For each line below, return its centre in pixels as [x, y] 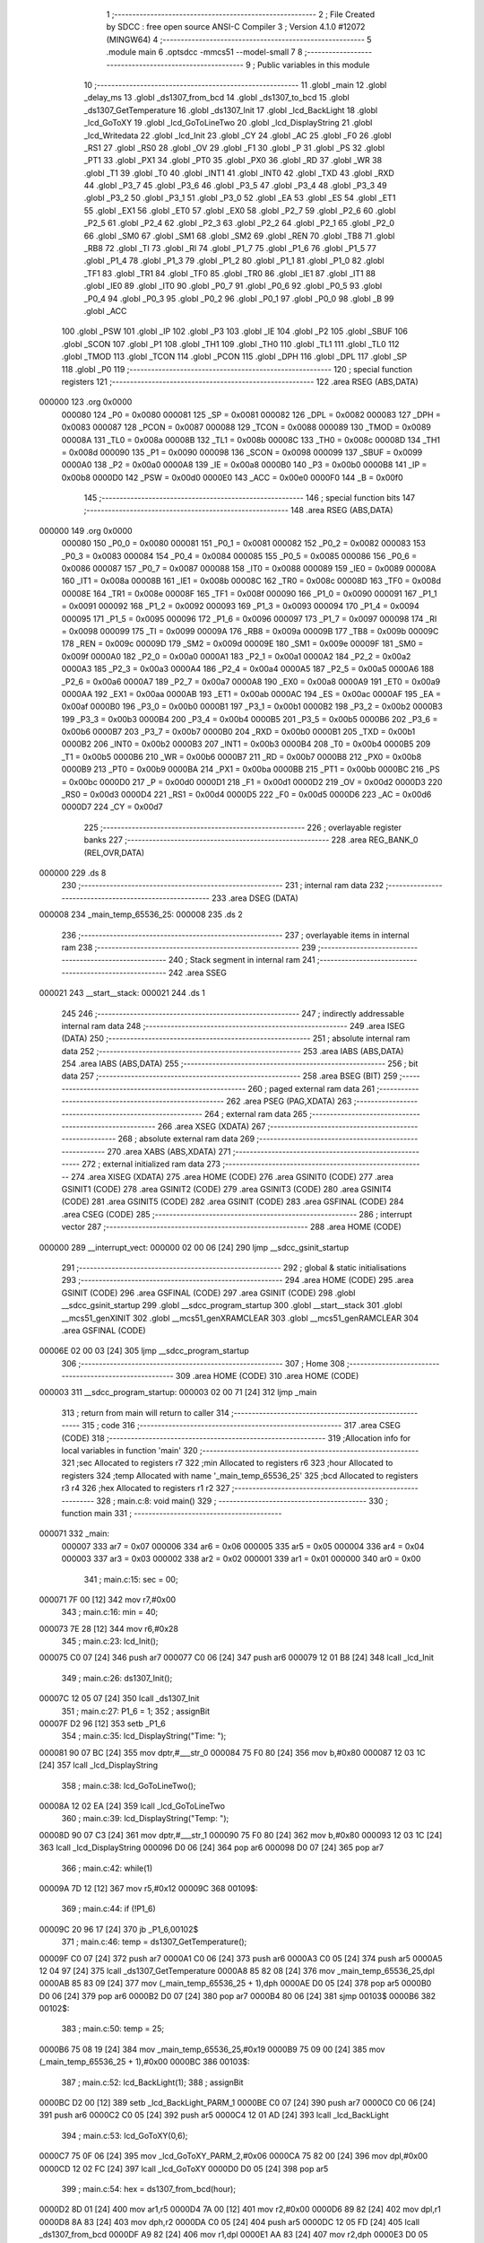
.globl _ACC [105, 310]
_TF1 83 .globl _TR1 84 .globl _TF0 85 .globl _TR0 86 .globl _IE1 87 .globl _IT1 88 [230, 273]
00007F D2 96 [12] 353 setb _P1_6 [102, 1724]
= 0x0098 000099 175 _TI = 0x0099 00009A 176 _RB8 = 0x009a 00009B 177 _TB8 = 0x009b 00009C [250, 631]
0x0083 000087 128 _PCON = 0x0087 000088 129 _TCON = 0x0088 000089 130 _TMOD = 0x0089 [246, 427]
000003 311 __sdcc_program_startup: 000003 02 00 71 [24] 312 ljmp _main [178, 1392]
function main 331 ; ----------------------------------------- [172, 1513]
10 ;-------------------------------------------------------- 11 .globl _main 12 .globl [235, 84]
